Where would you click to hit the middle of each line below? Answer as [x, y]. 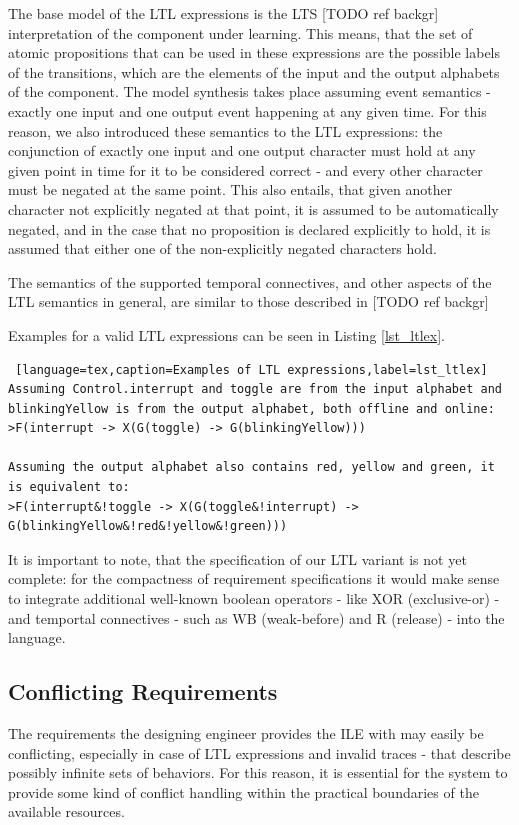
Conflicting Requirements [143, 691]
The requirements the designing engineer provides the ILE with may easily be [246, 733]
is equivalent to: [69, 487]
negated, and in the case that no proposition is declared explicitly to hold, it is [249, 228]
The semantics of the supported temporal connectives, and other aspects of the [250, 281]
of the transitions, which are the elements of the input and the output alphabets [254, 71]
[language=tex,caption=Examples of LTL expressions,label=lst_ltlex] [251, 369]
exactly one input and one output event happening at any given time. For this [247, 110]
